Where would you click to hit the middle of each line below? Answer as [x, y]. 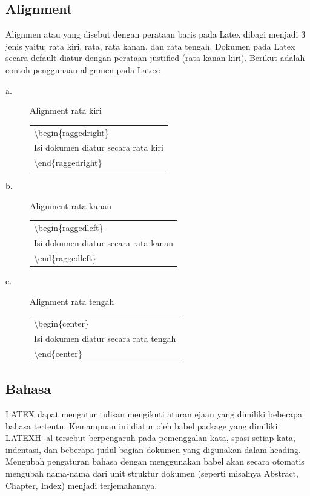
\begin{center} [62, 323]
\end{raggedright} [68, 162]
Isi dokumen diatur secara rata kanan [104, 243]
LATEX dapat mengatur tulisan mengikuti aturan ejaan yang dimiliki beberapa [154, 413]
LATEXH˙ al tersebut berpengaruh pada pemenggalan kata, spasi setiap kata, [150, 438]
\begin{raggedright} [71, 132]
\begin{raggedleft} [69, 228]
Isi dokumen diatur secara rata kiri [99, 147]
